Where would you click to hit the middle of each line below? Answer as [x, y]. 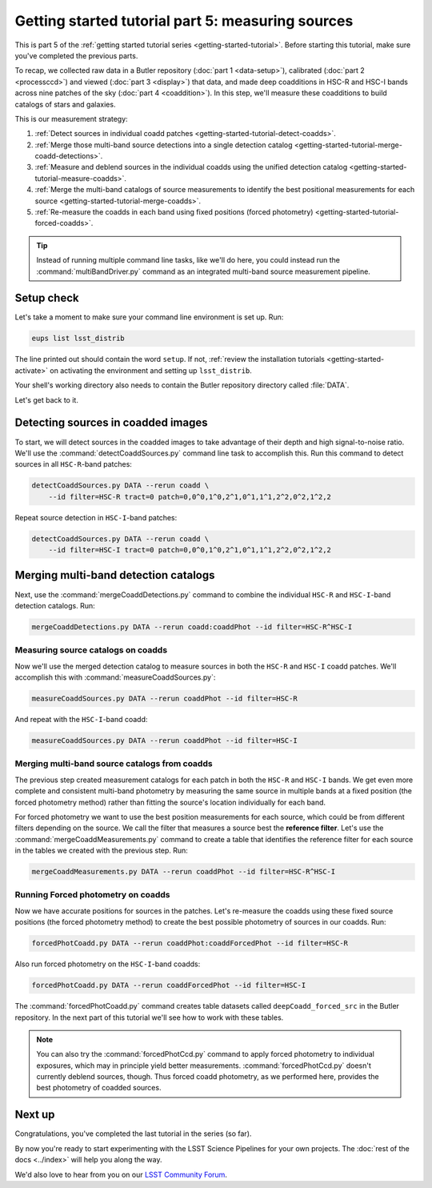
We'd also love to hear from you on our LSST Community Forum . [121, 1174]
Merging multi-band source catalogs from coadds [114, 764]
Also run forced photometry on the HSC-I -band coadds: [108, 964]
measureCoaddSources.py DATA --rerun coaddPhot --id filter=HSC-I [164, 740]
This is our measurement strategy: [71, 118]
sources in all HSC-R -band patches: [73, 464]
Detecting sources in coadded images [111, 423]
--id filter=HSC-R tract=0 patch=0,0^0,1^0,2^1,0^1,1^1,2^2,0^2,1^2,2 [190, 497]
